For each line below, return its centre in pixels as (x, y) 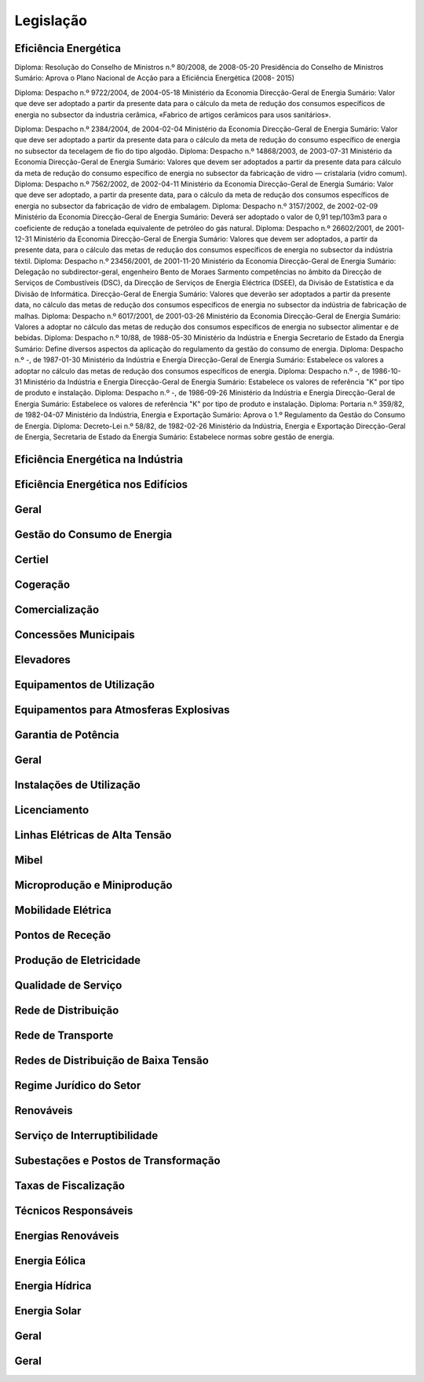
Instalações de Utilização (77, 784)
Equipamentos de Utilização (84, 685)
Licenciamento (52, 810)
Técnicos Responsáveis (74, 1211)
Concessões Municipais (75, 634)
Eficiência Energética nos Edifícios (101, 484)
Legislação (51, 20)
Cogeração (42, 584)
